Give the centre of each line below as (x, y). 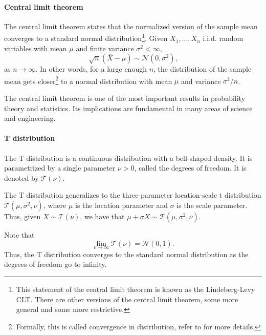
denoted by (21, 177)
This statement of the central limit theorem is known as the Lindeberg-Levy (136, 289)
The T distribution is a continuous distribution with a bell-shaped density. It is (128, 158)
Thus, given (23, 216)
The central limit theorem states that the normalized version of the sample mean (131, 26)
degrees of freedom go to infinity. (56, 264)
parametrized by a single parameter (60, 168)
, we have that (102, 216)
